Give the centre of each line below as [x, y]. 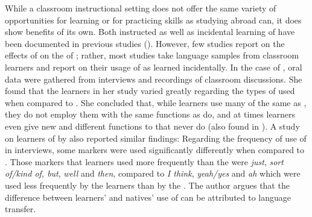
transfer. [21, 209]
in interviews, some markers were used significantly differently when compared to [155, 150]
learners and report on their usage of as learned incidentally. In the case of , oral [154, 67]
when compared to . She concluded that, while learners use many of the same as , [156, 102]
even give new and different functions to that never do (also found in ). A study [152, 126]
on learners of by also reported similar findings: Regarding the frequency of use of [156, 138]
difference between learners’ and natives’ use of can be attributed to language [148, 197]
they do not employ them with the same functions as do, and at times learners [150, 114]
